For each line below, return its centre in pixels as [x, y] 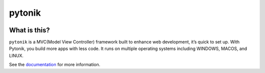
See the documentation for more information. [55, 65]
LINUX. [16, 55]
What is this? [29, 30]
